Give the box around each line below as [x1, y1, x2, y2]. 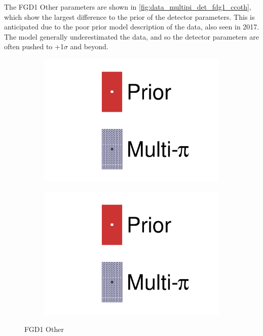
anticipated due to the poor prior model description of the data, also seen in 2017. [4, 21, 259, 32]
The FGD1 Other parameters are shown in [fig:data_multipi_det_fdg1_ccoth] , [4, 2, 251, 12]
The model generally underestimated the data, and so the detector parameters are [4, 31, 259, 42]
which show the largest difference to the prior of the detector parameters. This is [4, 11, 255, 22]
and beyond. [70, 41, 108, 52]
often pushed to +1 [4, 41, 64, 52]
